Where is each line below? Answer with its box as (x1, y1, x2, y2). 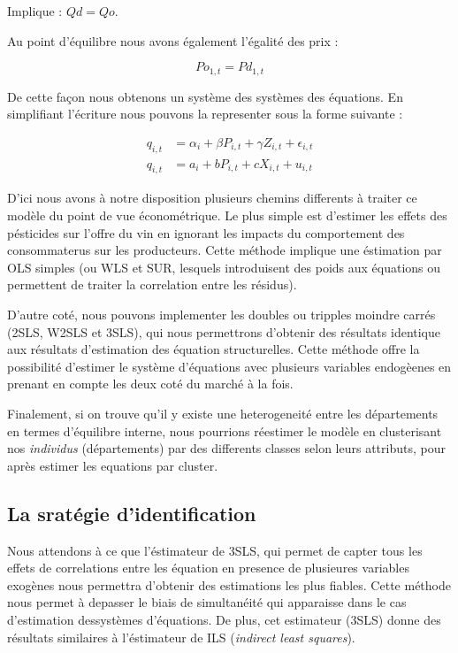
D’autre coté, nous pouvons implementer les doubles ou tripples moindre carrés (7, 305, 436, 324)
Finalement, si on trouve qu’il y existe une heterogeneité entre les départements (7, 404, 439, 423)
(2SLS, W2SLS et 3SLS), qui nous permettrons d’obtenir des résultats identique (7, 322, 441, 341)
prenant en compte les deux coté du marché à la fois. (7, 374, 294, 393)
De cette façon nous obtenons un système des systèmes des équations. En (7, 87, 403, 105)
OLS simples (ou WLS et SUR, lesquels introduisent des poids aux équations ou (7, 257, 441, 276)
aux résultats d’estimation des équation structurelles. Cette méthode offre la (7, 340, 420, 358)
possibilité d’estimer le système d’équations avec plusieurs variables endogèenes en (7, 357, 452, 375)
